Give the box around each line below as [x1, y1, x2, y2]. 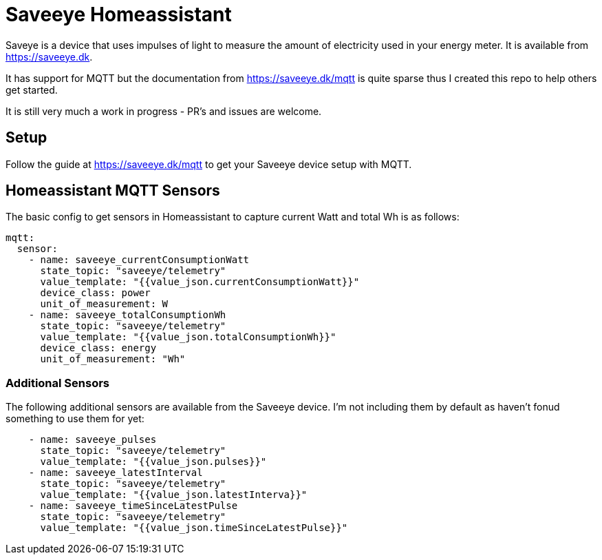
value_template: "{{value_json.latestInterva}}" [40, 489, 308, 501]
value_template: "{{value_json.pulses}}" [40, 456, 267, 468]
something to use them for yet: [6, 413, 144, 425]
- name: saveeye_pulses [28, 434, 157, 446]
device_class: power [40, 287, 151, 299]
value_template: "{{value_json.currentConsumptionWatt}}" [40, 276, 360, 288]
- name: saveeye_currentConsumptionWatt [28, 254, 250, 266]
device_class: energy [40, 342, 157, 354]
